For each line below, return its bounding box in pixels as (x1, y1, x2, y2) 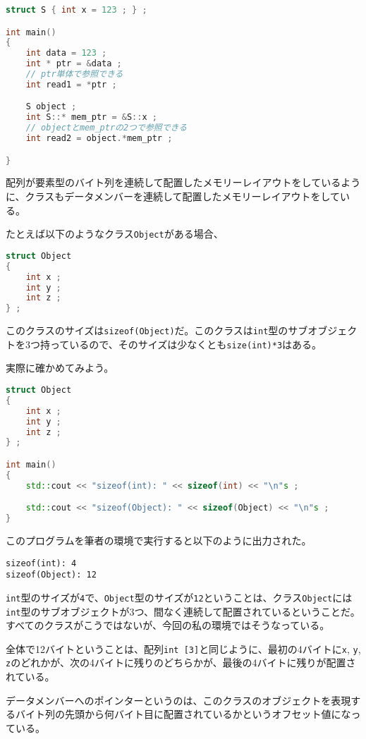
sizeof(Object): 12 (6, 570, 97, 580)
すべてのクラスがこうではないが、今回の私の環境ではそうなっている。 (6, 618, 330, 633)
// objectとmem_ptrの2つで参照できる (25, 123, 188, 133)
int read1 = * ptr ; (25, 79, 117, 90)
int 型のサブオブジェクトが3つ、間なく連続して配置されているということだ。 (6, 604, 360, 618)
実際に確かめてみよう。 (6, 360, 114, 375)
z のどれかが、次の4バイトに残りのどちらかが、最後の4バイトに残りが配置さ (6, 655, 356, 670)
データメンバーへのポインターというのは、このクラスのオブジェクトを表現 (6, 692, 351, 707)
